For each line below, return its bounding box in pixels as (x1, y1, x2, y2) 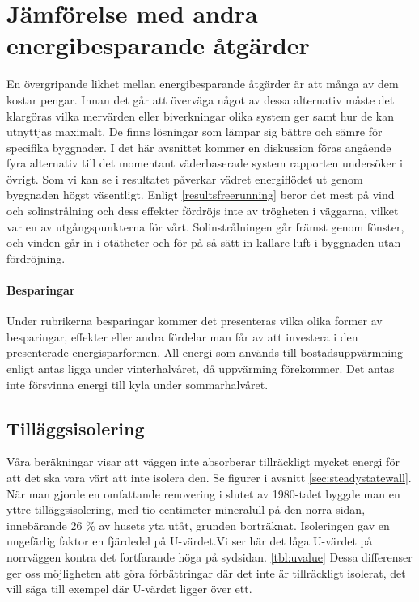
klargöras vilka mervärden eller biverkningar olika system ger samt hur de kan (6, 107, 394, 124)
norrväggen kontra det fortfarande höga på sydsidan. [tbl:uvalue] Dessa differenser (6, 548, 413, 565)
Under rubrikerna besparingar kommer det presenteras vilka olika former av (6, 312, 383, 329)
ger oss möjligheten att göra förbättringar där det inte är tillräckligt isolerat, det (6, 564, 406, 581)
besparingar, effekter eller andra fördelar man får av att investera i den (6, 328, 358, 345)
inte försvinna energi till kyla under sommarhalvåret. (6, 375, 269, 392)
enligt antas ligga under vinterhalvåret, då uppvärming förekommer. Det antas (6, 360, 395, 377)
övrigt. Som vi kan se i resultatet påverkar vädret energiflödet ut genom (6, 170, 363, 187)
